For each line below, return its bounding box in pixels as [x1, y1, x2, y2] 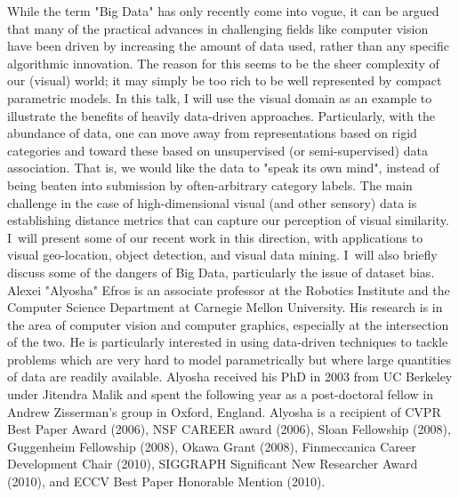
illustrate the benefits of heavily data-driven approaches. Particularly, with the [7, 106, 435, 124]
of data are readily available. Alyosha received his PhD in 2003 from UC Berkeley [7, 367, 453, 386]
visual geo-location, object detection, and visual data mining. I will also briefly [7, 245, 438, 264]
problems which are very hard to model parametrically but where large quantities [7, 349, 452, 368]
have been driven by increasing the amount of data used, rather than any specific [7, 36, 450, 55]
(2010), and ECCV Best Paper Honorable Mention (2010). [7, 472, 326, 491]
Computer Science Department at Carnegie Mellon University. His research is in [7, 298, 443, 317]
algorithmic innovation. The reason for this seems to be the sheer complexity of [7, 53, 439, 72]
